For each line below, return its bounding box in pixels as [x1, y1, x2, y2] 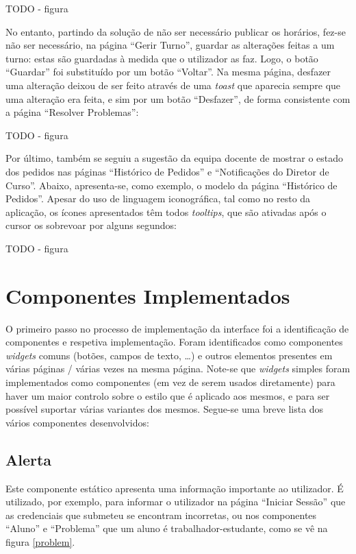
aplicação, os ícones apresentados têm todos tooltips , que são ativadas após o [5, 204, 327, 219]
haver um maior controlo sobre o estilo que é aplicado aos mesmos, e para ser [5, 388, 330, 402]
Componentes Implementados [5, 281, 290, 309]
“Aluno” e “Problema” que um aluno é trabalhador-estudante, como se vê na [5, 521, 328, 535]
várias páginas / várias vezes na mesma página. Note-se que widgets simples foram [5, 361, 351, 376]
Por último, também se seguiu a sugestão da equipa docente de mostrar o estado [5, 151, 344, 165]
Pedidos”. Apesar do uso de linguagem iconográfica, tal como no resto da [5, 191, 311, 206]
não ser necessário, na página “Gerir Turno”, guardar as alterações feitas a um [5, 38, 335, 52]
